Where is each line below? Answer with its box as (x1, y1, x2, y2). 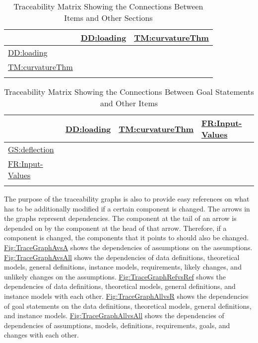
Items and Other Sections (64, 12, 153, 23)
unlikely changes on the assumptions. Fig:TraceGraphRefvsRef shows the (4, 271, 226, 281)
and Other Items (100, 97, 158, 109)
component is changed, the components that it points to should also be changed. (4, 232, 249, 243)
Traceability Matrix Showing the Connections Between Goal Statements (4, 86, 254, 97)
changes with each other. (4, 330, 79, 340)
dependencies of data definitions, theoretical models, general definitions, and (4, 281, 236, 291)
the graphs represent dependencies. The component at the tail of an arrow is (4, 213, 237, 223)
